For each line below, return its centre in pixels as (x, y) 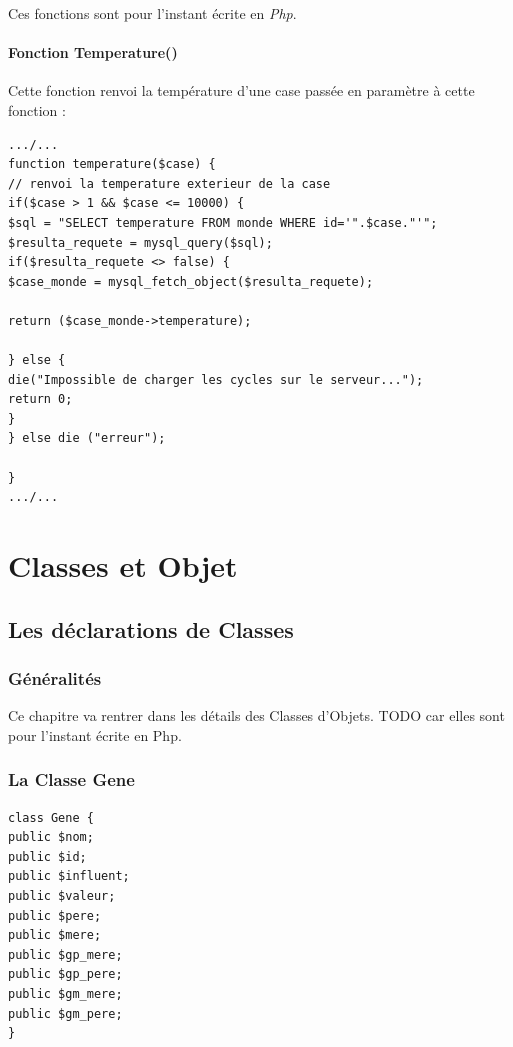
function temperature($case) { (112, 164)
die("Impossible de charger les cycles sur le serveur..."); (216, 379)
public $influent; (69, 876)
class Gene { (51, 817)
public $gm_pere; (65, 1013)
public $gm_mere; (65, 993)
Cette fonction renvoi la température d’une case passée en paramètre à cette (241, 90)
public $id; (47, 856)
